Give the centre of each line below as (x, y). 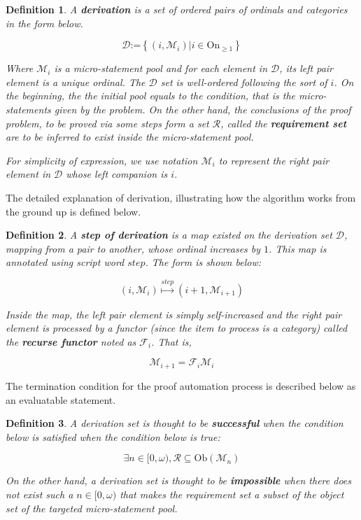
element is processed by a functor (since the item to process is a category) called (177, 328)
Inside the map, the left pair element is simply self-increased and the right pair (174, 314)
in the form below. (44, 23)
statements (28, 109)
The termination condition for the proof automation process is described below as (181, 385)
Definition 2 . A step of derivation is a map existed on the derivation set (169, 235)
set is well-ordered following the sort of (244, 82)
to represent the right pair (274, 160)
